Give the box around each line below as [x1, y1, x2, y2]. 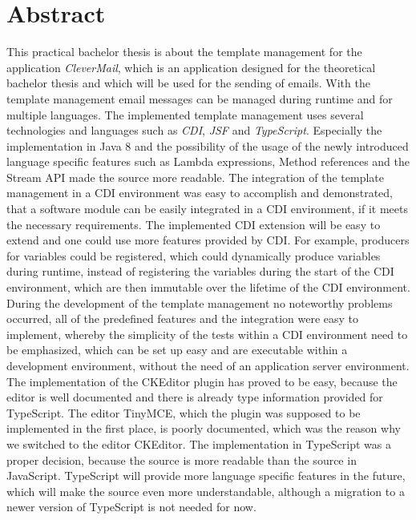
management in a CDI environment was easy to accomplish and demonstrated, [6, 184, 393, 201]
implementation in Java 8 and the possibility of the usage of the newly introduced [6, 137, 409, 154]
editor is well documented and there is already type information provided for [6, 389, 383, 405]
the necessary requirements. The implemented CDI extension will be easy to [6, 216, 381, 232]
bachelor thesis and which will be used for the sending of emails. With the [6, 75, 370, 91]
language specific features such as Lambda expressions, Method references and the [6, 153, 410, 170]
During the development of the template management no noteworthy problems [6, 294, 393, 311]
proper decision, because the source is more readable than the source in [6, 451, 357, 468]
